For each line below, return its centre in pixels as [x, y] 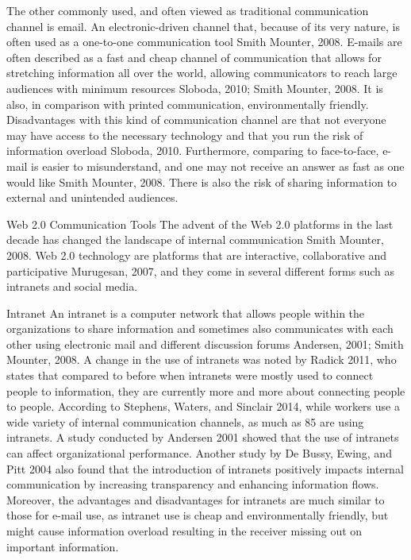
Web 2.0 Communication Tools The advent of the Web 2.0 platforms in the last [200, 224]
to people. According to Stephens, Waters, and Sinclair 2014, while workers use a [203, 406]
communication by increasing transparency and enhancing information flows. [193, 484]
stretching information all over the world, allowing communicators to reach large [202, 73]
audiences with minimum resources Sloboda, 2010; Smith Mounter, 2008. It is [195, 88]
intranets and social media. [72, 286]
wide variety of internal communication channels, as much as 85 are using [185, 421]
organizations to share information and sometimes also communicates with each [200, 328]
